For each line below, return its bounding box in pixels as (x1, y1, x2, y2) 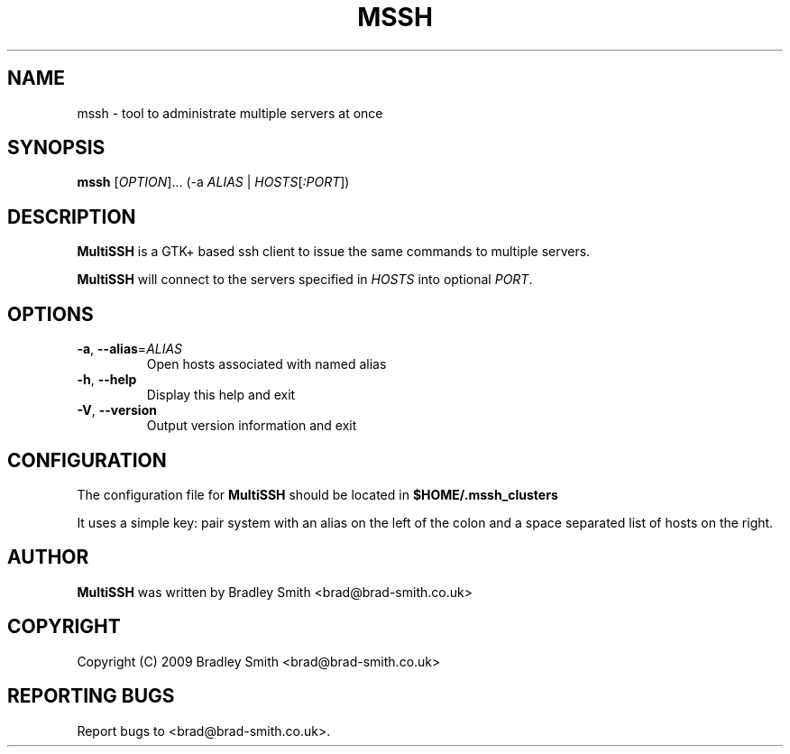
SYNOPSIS (7, 136, 106, 160)
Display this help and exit (146, 387, 296, 403)
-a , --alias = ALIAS (77, 341, 183, 357)
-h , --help (77, 372, 137, 388)
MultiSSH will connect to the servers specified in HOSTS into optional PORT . (77, 271, 533, 288)
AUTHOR (7, 546, 89, 569)
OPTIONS (7, 302, 94, 326)
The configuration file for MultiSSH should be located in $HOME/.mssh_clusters (77, 486, 558, 502)
